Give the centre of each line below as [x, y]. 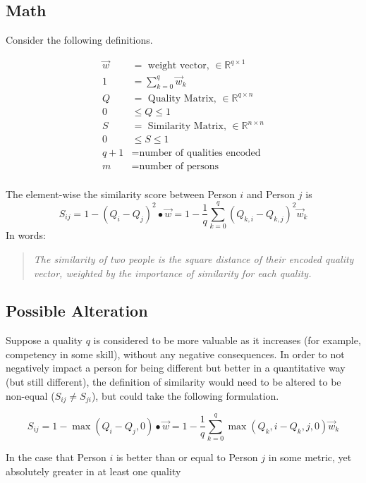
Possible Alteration [77, 311]
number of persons [179, 166]
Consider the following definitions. [79, 40]
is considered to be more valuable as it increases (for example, [227, 340]
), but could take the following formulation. [185, 395]
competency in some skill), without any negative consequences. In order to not [175, 354]
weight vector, [178, 66]
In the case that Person [56, 457]
